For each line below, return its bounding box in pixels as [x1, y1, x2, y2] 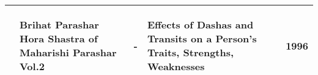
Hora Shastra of [20, 31, 98, 45]
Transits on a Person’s [147, 31, 257, 45]
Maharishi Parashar [20, 45, 117, 59]
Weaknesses [147, 59, 205, 73]
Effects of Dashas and [147, 18, 254, 31]
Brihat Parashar [20, 18, 99, 31]
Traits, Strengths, [147, 45, 234, 59]
